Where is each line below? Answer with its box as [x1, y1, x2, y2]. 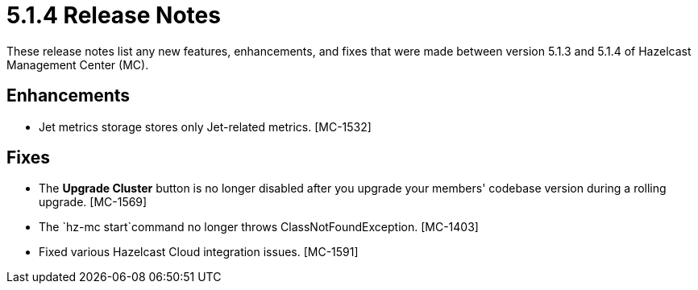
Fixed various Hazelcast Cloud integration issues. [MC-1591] [39, 245, 359, 259]
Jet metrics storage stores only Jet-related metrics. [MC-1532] [39, 119, 372, 134]
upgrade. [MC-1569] [39, 195, 147, 209]
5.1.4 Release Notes [6, 2, 221, 29]
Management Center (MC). [6, 57, 149, 72]
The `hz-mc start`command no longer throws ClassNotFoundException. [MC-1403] [39, 220, 479, 234]
